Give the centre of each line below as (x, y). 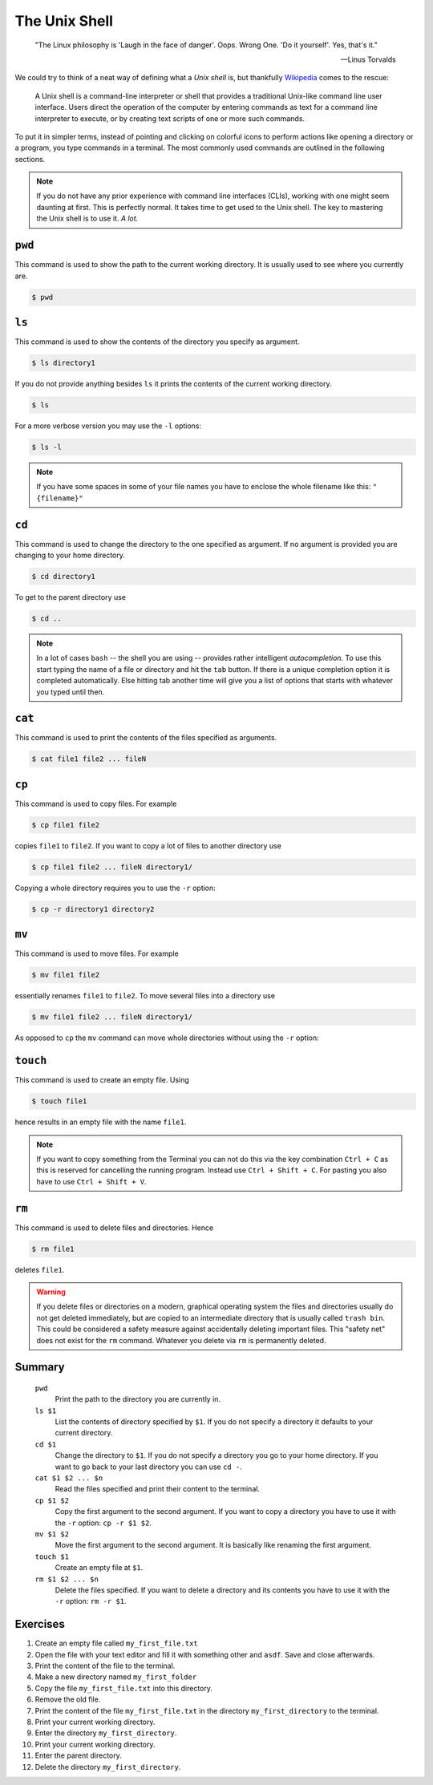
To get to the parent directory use (70, 597)
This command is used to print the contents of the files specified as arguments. (146, 738)
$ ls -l (47, 447)
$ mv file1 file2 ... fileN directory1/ (112, 1017)
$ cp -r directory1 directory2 (93, 909)
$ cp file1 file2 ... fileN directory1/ (112, 867)
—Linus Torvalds (368, 59)
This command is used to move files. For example (97, 953)
